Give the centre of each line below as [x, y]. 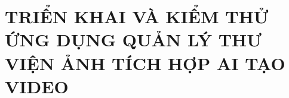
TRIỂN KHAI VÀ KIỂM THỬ [137, 16]
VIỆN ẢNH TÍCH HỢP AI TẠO [145, 63]
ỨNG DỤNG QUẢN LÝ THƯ [133, 39]
